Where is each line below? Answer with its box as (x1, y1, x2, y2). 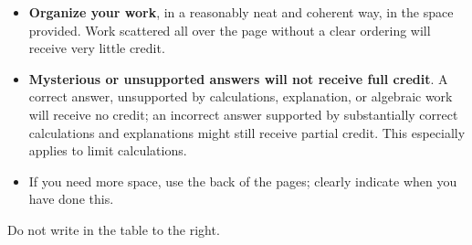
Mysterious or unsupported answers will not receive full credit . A (28, 69, 448, 88)
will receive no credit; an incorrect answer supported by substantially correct (28, 104, 458, 123)
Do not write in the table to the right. (7, 219, 220, 239)
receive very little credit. (28, 38, 165, 58)
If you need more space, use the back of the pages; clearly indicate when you (28, 171, 457, 190)
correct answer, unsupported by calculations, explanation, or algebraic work (28, 87, 453, 106)
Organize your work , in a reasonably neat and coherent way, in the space (28, 3, 454, 21)
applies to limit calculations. (28, 141, 187, 160)
